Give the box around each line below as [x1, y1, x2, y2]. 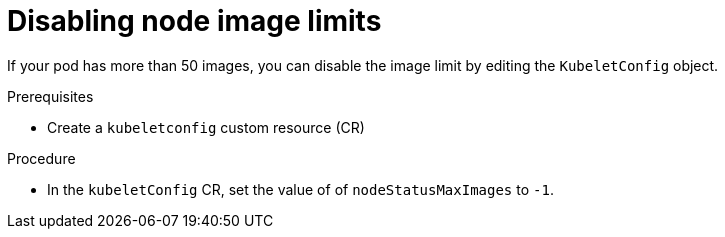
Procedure [7, 149, 76, 167]
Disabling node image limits [7, 4, 382, 38]
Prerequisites [7, 87, 94, 105]
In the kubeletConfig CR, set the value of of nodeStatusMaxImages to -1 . [47, 180, 554, 198]
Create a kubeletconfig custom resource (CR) [47, 118, 365, 136]
